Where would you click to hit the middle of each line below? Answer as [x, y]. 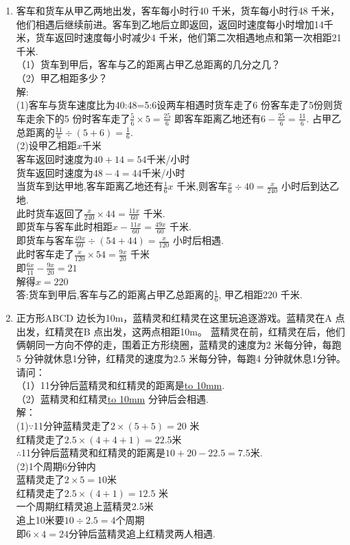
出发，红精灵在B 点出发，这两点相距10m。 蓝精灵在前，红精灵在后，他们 [180, 331]
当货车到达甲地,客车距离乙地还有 [90, 186]
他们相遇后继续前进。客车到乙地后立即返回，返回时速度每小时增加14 [170, 24]
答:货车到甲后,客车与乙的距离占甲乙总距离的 [115, 294]
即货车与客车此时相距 [64, 226]
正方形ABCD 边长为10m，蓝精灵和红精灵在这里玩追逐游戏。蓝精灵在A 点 [180, 318]
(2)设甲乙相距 [46, 145]
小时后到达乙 [310, 186]
